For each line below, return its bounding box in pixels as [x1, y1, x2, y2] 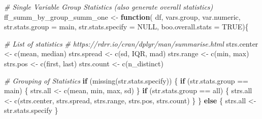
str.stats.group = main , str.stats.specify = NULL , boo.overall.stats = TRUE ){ [4, 21, 249, 32]
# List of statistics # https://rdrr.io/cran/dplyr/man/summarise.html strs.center [4, 38, 258, 49]
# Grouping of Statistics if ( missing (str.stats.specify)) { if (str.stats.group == [4, 75, 248, 86]
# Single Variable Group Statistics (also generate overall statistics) [4, 2, 213, 12]
